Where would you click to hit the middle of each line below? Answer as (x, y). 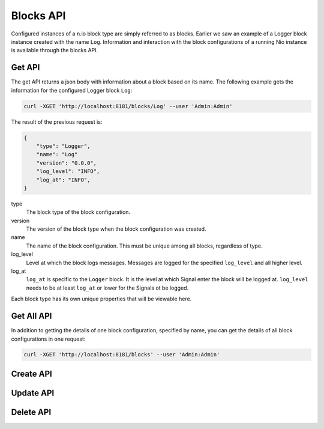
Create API (31, 373)
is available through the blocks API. (55, 50)
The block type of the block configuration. (78, 212)
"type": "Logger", (63, 146)
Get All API (31, 316)
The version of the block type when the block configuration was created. (116, 229)
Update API (33, 393)
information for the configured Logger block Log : (72, 90)
